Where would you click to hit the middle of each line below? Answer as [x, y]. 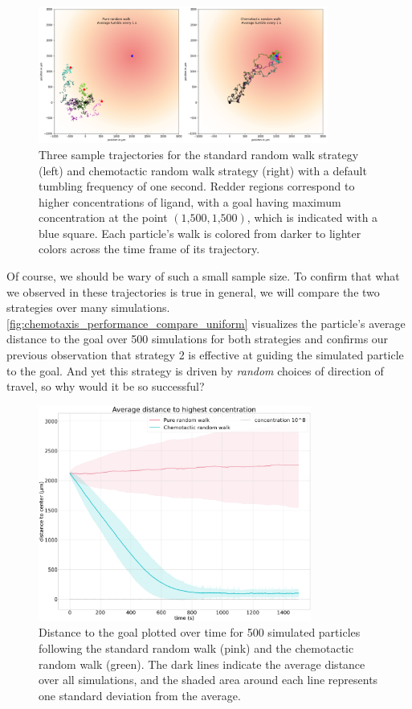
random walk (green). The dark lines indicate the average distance [202, 664]
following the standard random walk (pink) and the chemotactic [196, 648]
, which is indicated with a [312, 217]
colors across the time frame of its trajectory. [149, 249]
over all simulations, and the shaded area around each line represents [208, 680]
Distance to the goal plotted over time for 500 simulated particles [200, 632]
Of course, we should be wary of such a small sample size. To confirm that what [203, 276]
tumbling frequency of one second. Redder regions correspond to [197, 186]
